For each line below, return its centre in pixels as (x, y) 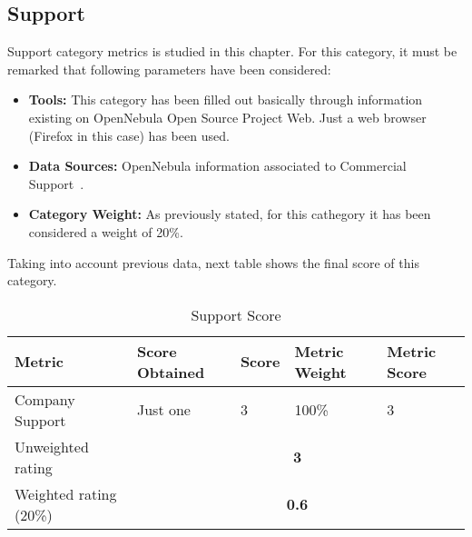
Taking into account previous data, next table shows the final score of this (213, 262)
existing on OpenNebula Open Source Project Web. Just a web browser (227, 117)
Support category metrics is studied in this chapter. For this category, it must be (232, 51)
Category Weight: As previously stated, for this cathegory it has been (230, 214)
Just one (163, 410)
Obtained (171, 372)
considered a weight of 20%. (106, 231)
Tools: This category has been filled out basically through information (226, 99)
